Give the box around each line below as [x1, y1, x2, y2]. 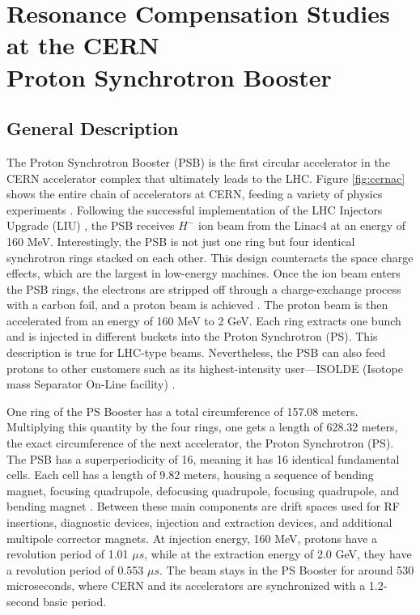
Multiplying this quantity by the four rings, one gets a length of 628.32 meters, [6, 418, 398, 435]
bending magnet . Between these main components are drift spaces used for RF [6, 498, 400, 515]
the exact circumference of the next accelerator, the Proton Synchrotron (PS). [6, 435, 394, 452]
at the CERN [6, 28, 159, 61]
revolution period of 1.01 [6, 545, 129, 562]
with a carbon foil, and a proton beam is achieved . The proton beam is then [6, 296, 388, 313]
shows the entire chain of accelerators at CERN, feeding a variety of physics [6, 185, 383, 202]
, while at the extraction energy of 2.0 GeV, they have [144, 545, 412, 562]
